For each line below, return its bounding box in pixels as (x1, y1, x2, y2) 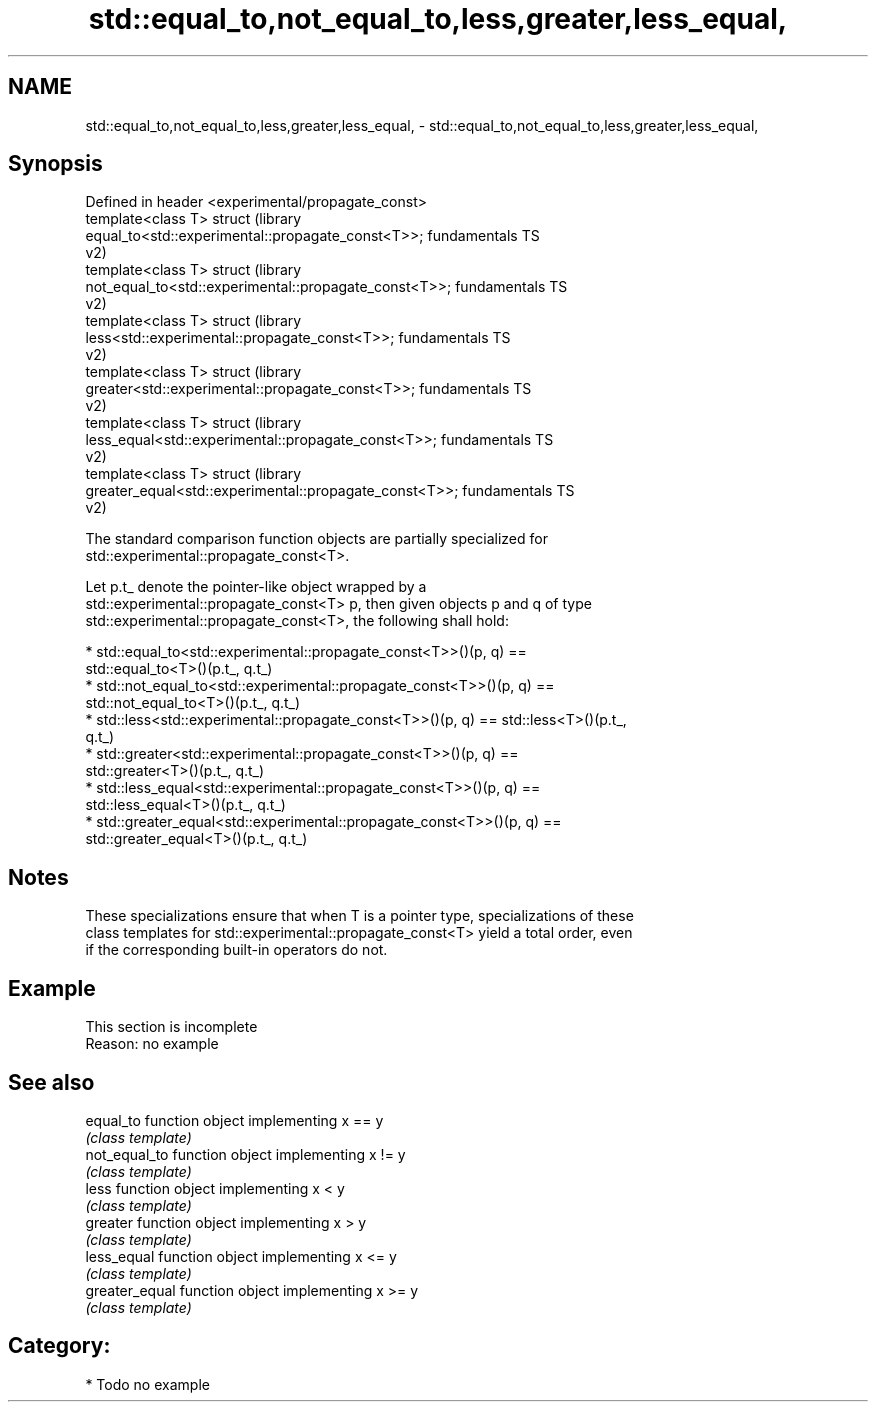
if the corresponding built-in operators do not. (85, 941, 388, 959)
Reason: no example (85, 1035, 219, 1053)
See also (8, 1069, 95, 1095)
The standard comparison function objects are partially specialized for (85, 530, 548, 548)
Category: (8, 1333, 111, 1359)
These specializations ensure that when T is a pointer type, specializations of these (85, 907, 634, 925)
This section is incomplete (85, 1018, 258, 1036)
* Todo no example (85, 1375, 210, 1393)
